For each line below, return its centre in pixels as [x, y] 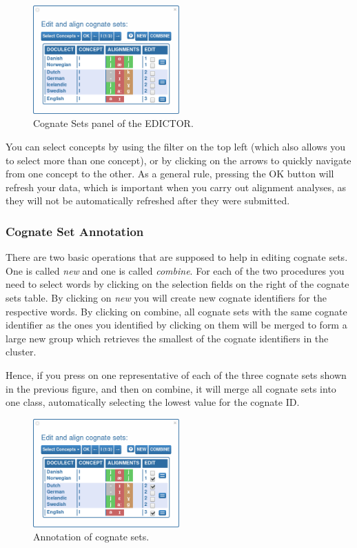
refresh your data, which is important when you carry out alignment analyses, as [176, 187]
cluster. [21, 352]
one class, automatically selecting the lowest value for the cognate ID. [153, 402]
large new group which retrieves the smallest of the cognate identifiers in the [167, 338]
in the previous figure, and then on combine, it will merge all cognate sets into [171, 388]
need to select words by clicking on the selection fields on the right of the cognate [177, 284]
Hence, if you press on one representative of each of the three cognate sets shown [176, 374]
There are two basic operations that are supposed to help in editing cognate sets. [177, 257]
